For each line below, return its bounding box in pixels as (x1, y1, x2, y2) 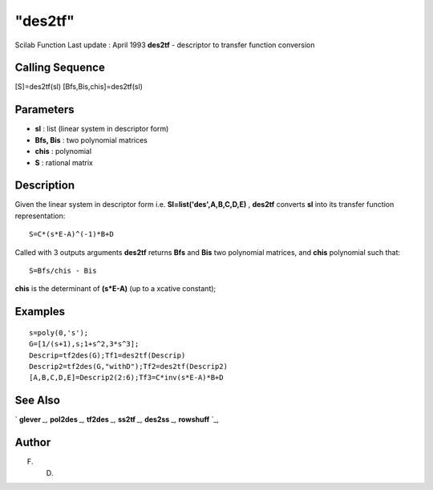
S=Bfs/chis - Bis (29, 266, 97, 275)
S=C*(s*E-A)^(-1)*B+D (29, 229, 114, 239)
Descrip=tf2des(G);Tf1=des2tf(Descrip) (29, 350, 186, 360)
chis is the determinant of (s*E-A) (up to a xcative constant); (14, 284, 216, 294)
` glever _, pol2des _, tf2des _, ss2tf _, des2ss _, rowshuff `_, (14, 415, 220, 424)
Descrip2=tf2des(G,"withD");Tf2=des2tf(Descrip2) (29, 362, 229, 371)
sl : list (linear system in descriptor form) (34, 124, 169, 134)
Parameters (14, 103, 75, 116)
